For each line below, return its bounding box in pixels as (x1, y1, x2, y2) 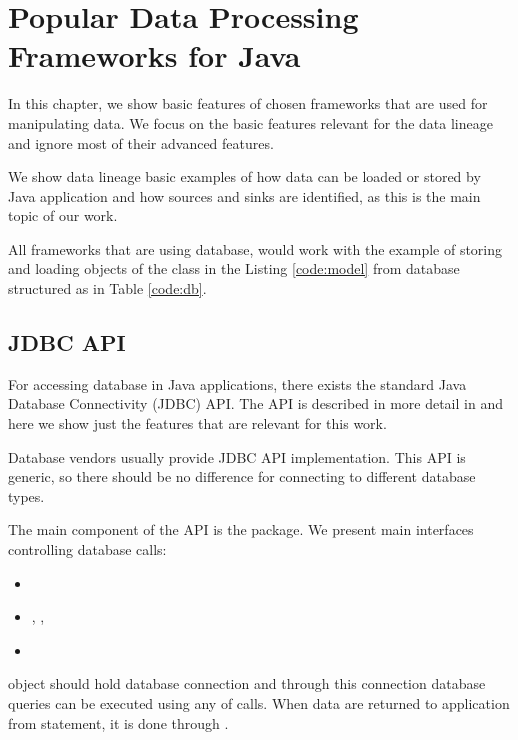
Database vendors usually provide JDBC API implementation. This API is (8, 446, 466, 467)
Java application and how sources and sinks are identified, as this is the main (8, 185, 481, 206)
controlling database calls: (8, 539, 167, 560)
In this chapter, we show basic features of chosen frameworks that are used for (8, 93, 488, 114)
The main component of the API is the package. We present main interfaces (8, 519, 474, 540)
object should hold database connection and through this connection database (8, 673, 486, 694)
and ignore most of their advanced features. (8, 132, 274, 153)
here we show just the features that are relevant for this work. (8, 413, 387, 434)
